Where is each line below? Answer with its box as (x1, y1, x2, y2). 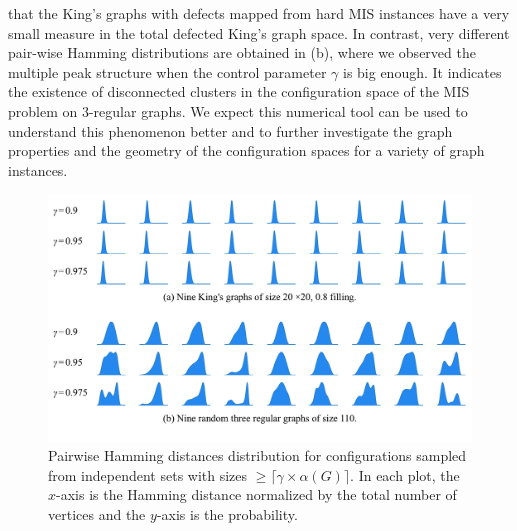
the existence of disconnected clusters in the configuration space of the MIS (8, 81, 470, 102)
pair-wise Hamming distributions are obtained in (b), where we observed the (8, 42, 476, 63)
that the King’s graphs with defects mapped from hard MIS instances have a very (8, 3, 510, 23)
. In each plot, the (350, 464, 460, 485)
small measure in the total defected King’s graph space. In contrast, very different (8, 22, 510, 43)
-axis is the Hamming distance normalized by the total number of (56, 484, 457, 505)
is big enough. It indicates (342, 61, 502, 82)
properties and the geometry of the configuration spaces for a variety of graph (8, 140, 485, 161)
